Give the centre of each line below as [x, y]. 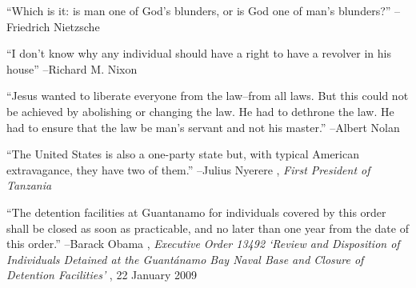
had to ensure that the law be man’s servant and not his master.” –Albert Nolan [203, 127]
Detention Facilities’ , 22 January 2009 [102, 275]
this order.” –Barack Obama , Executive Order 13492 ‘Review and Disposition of [203, 244]
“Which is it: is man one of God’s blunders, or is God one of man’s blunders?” [199, 10]
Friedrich [28, 26]
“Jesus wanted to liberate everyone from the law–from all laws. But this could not [208, 96]
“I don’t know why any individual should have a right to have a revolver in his [199, 53]
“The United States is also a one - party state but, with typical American [183, 154]
